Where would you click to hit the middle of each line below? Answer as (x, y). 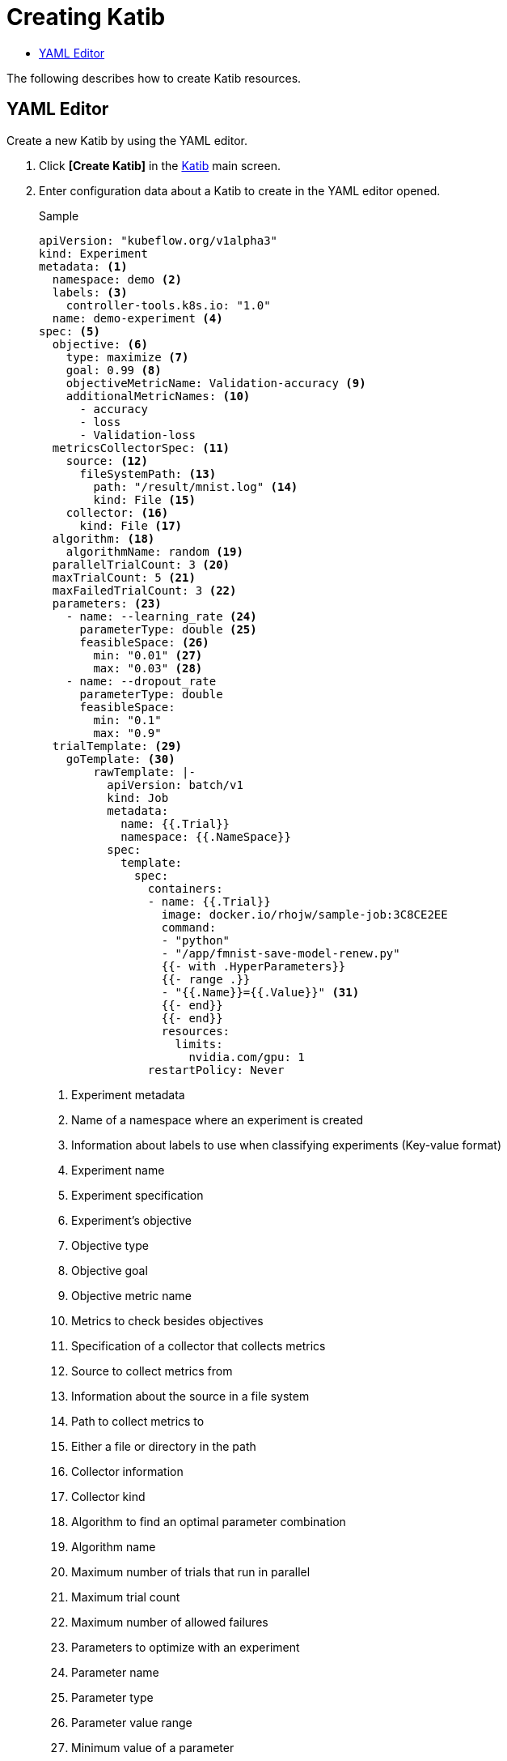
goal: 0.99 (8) (114, 370)
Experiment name (118, 1170)
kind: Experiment (93, 253)
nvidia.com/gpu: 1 (247, 1057)
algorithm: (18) (104, 538)
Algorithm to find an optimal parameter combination (209, 1521)
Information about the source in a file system (190, 1396)
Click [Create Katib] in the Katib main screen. (160, 165)
